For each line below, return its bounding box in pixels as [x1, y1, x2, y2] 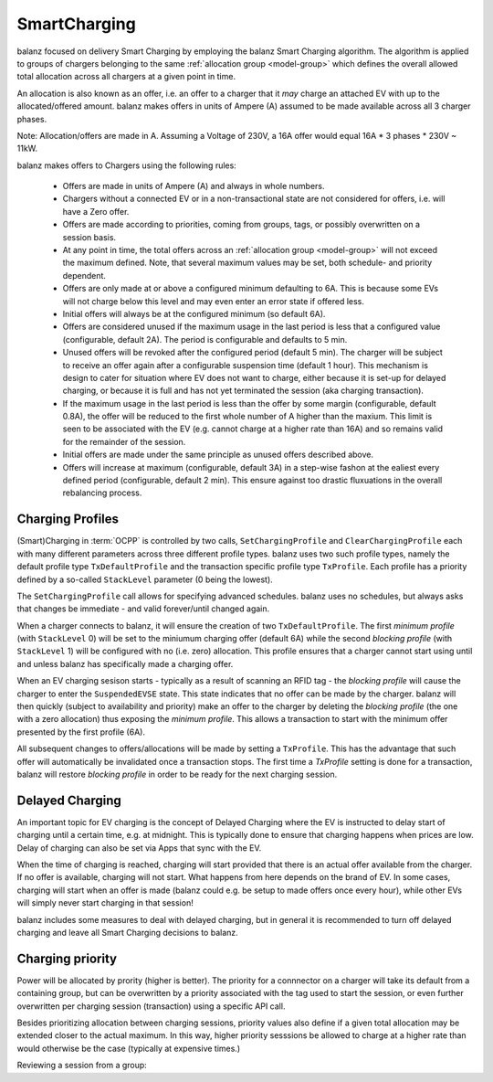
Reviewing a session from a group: [16, 1060, 148, 1071]
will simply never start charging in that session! [16, 897, 194, 908]
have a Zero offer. [62, 206, 130, 217]
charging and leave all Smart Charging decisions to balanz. [16, 928, 239, 939]
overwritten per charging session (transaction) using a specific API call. [16, 1001, 286, 1012]
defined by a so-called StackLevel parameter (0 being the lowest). [16, 574, 273, 585]
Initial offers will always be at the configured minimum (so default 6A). [62, 308, 326, 319]
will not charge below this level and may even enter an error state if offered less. [62, 295, 365, 306]
